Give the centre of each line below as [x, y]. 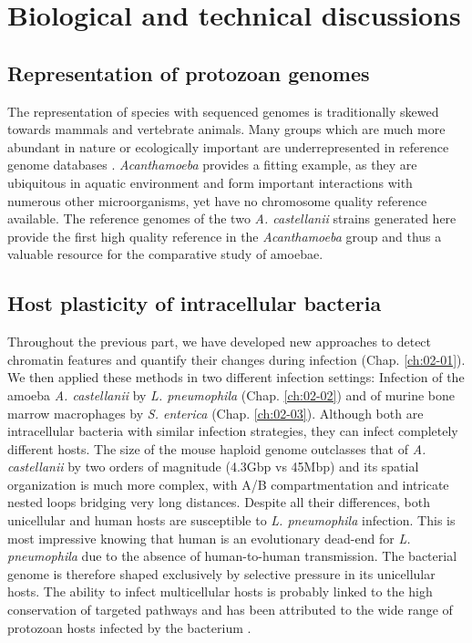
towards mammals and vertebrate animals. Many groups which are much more [226, 129]
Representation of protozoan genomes [189, 73]
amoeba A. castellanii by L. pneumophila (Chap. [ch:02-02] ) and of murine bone [231, 394]
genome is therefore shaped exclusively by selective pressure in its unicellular [221, 573]
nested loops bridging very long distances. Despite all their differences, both [219, 502]
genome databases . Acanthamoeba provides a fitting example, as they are [212, 165]
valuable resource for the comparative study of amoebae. [165, 254]
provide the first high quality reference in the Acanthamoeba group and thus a [225, 236]
